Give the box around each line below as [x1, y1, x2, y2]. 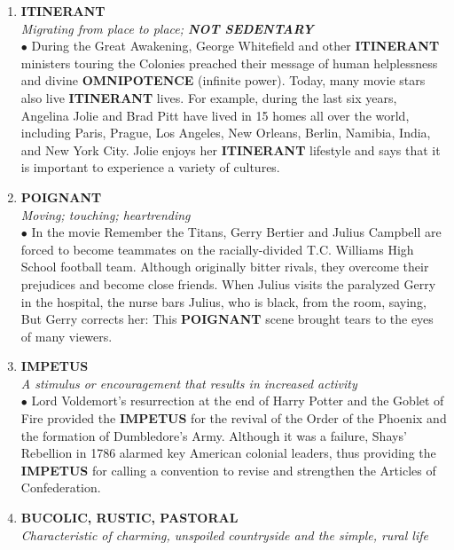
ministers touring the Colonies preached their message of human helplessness [20, 53, 438, 72]
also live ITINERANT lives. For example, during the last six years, [20, 88, 397, 106]
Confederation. [20, 478, 101, 497]
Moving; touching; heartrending [20, 205, 191, 224]
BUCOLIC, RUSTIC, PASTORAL [20, 508, 239, 527]
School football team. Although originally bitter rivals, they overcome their [20, 257, 429, 276]
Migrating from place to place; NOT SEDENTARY [20, 19, 314, 37]
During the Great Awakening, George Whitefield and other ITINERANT [31, 36, 440, 55]
